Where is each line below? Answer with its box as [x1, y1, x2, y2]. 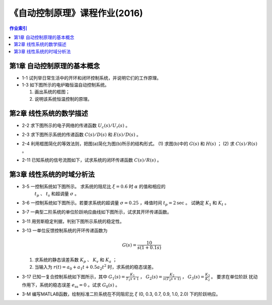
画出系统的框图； [34, 89, 70, 95]
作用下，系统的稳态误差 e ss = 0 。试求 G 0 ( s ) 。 [22, 282, 120, 289]
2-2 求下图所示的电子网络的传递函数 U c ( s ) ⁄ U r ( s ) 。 [22, 122, 130, 129]
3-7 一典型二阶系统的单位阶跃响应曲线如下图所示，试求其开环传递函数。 [22, 209, 172, 215]
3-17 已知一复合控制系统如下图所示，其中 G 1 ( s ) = [22, 273, 125, 281]
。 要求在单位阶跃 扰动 [211, 273, 258, 279]
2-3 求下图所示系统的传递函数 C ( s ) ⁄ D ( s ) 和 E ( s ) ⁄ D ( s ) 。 [22, 131, 141, 138]
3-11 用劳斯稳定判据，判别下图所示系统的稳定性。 [22, 218, 124, 224]
